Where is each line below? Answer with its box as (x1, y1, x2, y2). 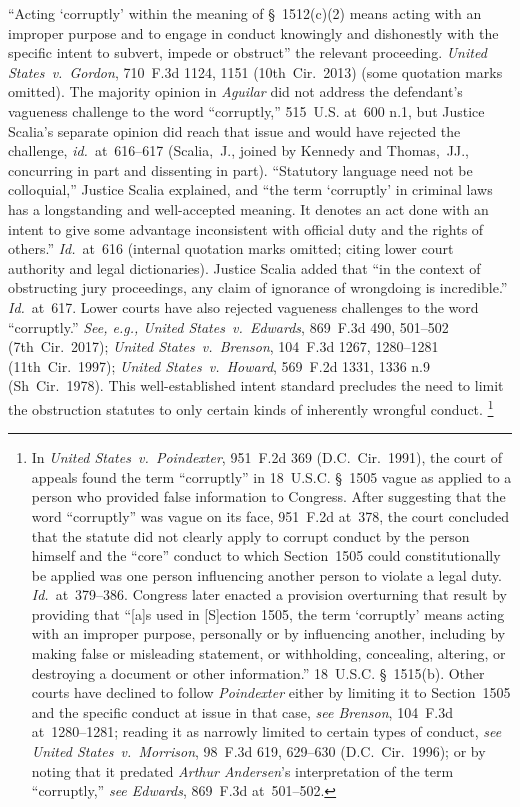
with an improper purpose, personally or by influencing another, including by (31, 623, 506, 644)
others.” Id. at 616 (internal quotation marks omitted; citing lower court (8, 238, 454, 259)
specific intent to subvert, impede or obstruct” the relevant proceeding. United (8, 42, 487, 63)
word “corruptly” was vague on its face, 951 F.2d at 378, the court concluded (31, 505, 510, 526)
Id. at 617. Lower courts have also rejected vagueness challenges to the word (8, 296, 479, 317)
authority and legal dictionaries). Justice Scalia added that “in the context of (8, 257, 481, 278)
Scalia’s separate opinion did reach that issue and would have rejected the (8, 120, 461, 141)
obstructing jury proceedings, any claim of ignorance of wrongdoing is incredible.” (8, 277, 508, 298)
